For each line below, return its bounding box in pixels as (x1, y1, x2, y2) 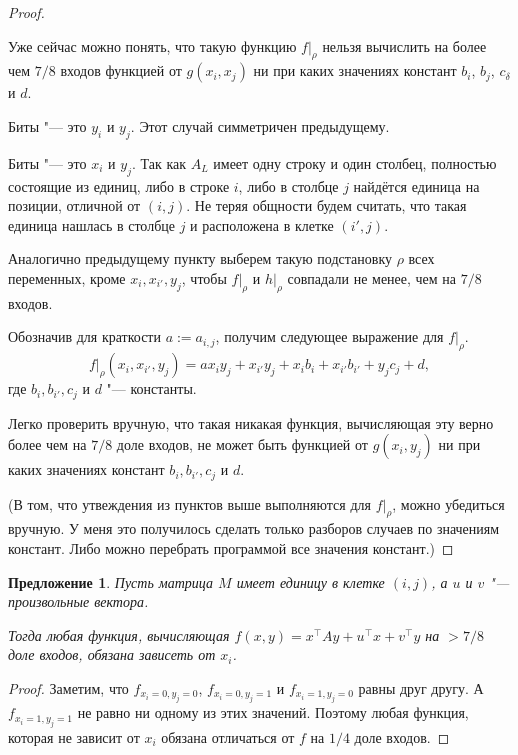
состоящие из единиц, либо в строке (8, 175, 230, 196)
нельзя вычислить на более (322, 35, 487, 56)
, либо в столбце (238, 175, 339, 196)
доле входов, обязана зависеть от (8, 644, 216, 665)
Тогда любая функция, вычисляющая (8, 624, 230, 645)
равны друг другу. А (358, 678, 484, 698)
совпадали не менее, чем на (287, 267, 457, 288)
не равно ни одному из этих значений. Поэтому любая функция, (77, 702, 469, 723)
